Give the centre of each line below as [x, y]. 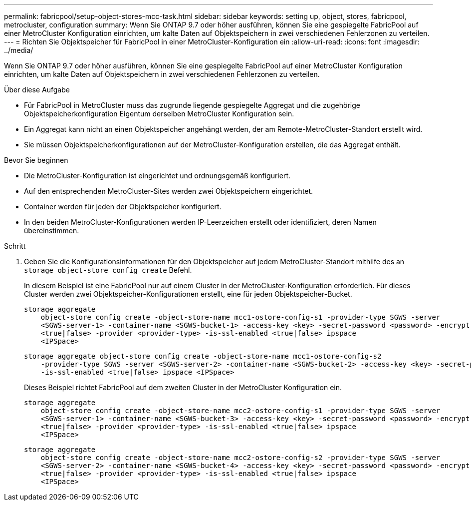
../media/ [19, 50]
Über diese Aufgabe [37, 90]
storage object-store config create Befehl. [108, 270]
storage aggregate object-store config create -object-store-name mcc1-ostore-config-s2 [203, 356]
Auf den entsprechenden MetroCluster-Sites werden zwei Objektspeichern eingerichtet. [169, 191]
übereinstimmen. [52, 231]
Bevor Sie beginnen [36, 160]
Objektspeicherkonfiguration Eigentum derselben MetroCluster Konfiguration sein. [159, 114]
